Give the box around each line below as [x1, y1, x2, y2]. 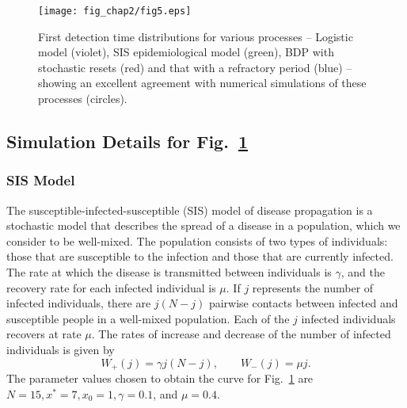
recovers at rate [6, 326, 82, 342]
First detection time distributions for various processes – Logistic [38, 28, 353, 44]
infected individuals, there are [6, 295, 151, 311]
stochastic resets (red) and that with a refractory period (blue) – [38, 59, 352, 75]
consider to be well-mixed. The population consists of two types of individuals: [6, 232, 388, 249]
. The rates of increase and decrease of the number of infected [91, 326, 391, 342]
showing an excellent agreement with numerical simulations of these [38, 74, 367, 91]
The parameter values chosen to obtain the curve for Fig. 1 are [6, 370, 314, 387]
